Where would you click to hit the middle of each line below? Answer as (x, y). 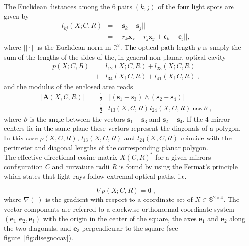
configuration (24, 166)
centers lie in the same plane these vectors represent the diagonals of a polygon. (122, 128)
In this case (21, 137)
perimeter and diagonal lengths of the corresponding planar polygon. (106, 147)
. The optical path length (158, 47)
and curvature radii (81, 166)
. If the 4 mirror (206, 118)
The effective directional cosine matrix (61, 157)
